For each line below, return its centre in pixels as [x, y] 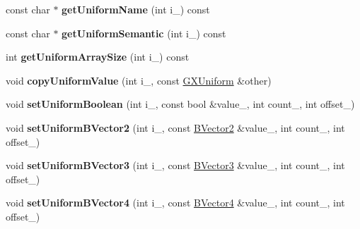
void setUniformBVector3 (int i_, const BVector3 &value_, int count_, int [175, 165]
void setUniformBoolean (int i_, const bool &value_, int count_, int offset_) [180, 104]
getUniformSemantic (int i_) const [144, 33]
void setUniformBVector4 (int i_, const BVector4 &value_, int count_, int [175, 203]
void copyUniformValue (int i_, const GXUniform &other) [139, 80]
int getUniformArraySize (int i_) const [98, 57]
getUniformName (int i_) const [136, 9]
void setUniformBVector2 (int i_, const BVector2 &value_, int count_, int [175, 127]
